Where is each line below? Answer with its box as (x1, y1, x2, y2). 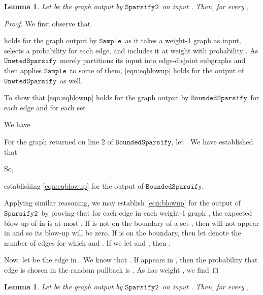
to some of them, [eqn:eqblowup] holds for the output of (70, 65, 244, 75)
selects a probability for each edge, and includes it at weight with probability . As (4, 45, 258, 55)
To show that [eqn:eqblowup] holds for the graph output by (4, 92, 189, 103)
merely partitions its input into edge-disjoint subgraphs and (60, 55, 246, 66)
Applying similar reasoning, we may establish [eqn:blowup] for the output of (4, 197, 241, 208)
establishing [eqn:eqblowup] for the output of (4, 180, 144, 191)
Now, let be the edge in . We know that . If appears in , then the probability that (4, 254, 258, 265)
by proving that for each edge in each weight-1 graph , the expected (41, 207, 252, 218)
